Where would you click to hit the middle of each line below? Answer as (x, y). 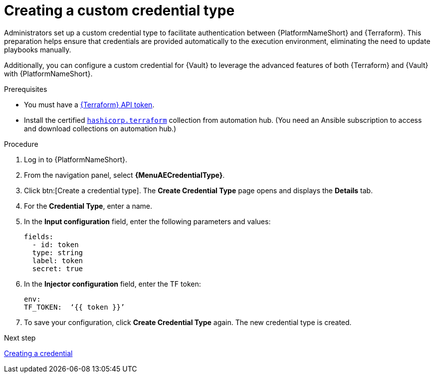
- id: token (55, 244)
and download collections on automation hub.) (100, 128)
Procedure (21, 144)
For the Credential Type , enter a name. (88, 206)
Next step (20, 338)
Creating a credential (38, 353)
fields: (39, 236)
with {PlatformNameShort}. (48, 73)
